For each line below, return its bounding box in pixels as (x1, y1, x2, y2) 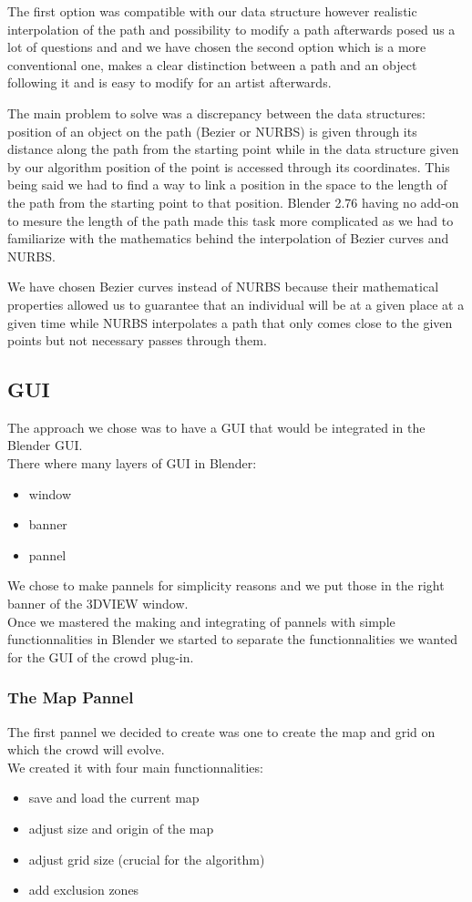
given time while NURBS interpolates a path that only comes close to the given (7, 313, 453, 332)
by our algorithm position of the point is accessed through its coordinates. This (7, 157, 450, 176)
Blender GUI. (7, 436, 83, 455)
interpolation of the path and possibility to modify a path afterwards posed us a (7, 19, 456, 38)
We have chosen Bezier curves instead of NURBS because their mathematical (7, 277, 439, 296)
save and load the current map (28, 788, 200, 807)
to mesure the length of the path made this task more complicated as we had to (7, 210, 454, 230)
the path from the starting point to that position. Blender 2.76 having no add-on (7, 192, 459, 211)
